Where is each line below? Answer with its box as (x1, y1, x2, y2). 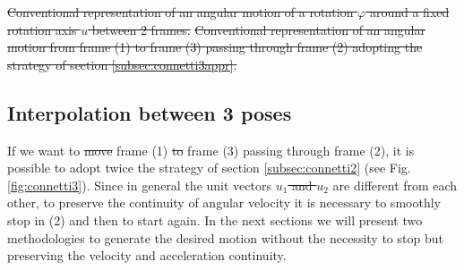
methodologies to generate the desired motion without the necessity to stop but (7, 228, 443, 247)
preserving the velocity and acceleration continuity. (7, 246, 287, 265)
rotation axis (7, 20, 77, 38)
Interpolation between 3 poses (7, 98, 292, 126)
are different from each (332, 175, 458, 194)
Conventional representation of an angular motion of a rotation (7, 3, 354, 21)
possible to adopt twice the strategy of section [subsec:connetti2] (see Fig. (7, 158, 411, 177)
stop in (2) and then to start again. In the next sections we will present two (7, 210, 423, 229)
